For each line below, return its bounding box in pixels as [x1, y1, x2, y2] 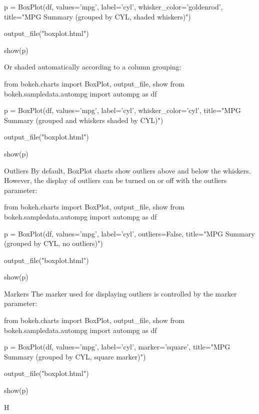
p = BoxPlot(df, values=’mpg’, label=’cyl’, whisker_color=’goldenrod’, [4, 1, 223, 11]
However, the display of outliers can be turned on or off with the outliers [4, 175, 227, 185]
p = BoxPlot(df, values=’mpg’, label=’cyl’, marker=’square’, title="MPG [4, 341, 230, 352]
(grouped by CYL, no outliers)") [4, 238, 103, 248]
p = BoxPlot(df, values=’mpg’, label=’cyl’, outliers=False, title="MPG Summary [4, 228, 255, 238]
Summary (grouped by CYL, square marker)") [4, 351, 146, 361]
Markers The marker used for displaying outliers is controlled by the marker [4, 288, 237, 298]
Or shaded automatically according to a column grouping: [4, 61, 181, 72]
